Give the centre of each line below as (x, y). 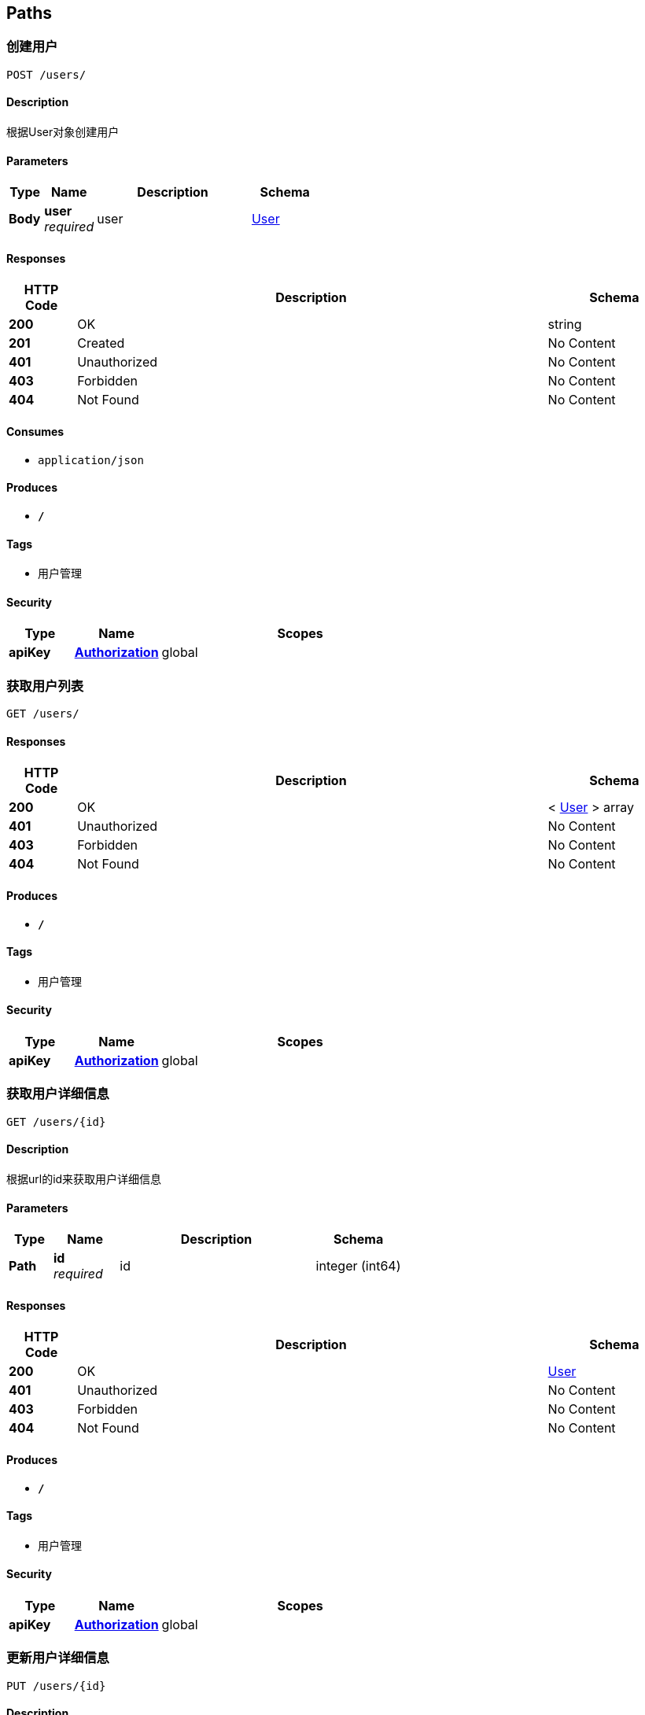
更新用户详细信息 (58, 1658)
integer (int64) (358, 1266)
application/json (91, 460)
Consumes (35, 432)
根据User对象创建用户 (63, 132)
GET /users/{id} (56, 1121)
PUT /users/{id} (56, 1685)
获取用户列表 (45, 686)
